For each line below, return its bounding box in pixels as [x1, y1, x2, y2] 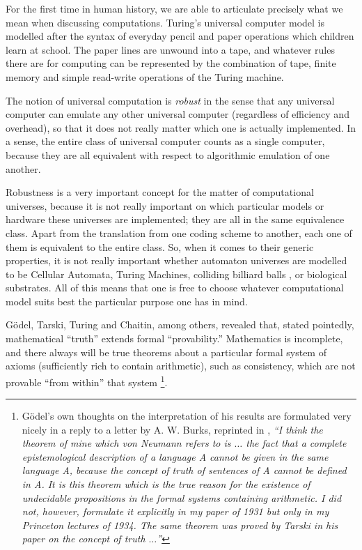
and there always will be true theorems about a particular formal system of [6, 344, 326, 359]
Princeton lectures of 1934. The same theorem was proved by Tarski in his [22, 517, 338, 532]
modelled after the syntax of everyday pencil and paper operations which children [6, 29, 354, 43]
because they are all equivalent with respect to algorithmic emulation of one [6, 147, 330, 162]
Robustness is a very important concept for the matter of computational [6, 185, 314, 199]
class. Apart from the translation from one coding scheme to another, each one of [6, 225, 352, 240]
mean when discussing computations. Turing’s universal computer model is [6, 15, 324, 29]
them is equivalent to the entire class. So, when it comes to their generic [6, 239, 314, 254]
